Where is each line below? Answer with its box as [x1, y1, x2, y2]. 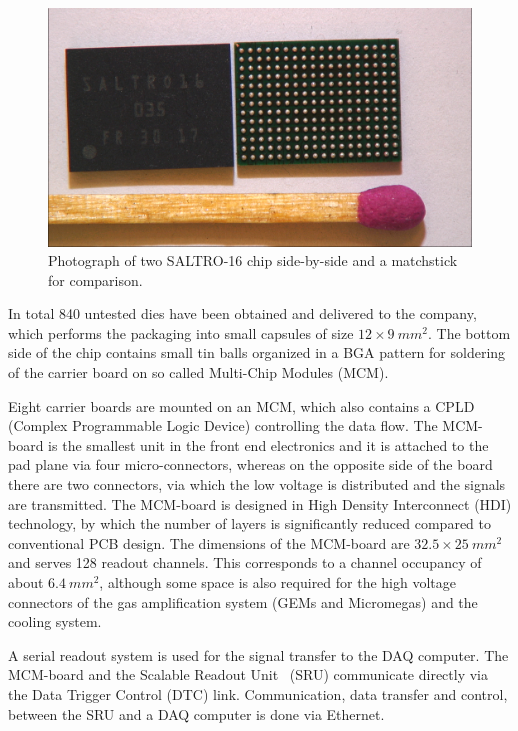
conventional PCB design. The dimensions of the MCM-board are [8, 532, 410, 553]
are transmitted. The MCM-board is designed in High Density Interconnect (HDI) [8, 493, 512, 514]
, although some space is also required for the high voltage [99, 572, 456, 592]
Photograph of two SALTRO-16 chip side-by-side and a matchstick [48, 250, 458, 271]
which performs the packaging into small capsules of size [8, 322, 354, 343]
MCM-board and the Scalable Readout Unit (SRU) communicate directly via [8, 664, 489, 685]
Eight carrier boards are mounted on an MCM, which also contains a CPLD [8, 395, 475, 416]
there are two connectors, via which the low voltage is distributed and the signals [8, 474, 506, 495]
